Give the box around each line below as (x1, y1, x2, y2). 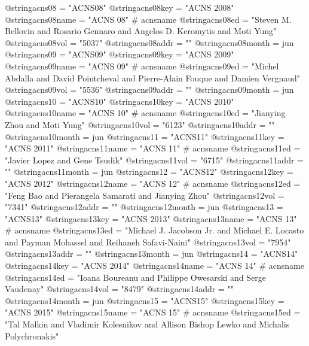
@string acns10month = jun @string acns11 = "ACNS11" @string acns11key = (5, 130, 284, 142)
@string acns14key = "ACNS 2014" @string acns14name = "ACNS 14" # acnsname (5, 259, 304, 272)
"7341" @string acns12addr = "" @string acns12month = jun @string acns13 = (5, 201, 283, 213)
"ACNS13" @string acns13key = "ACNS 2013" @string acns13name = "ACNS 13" (5, 212, 297, 224)
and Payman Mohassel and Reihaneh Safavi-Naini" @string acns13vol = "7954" (5, 235, 291, 248)
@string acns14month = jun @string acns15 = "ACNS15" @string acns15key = (5, 294, 284, 306)
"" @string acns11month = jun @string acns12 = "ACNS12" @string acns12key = (5, 165, 293, 178)
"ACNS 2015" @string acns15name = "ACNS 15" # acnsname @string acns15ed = (5, 306, 301, 318)
